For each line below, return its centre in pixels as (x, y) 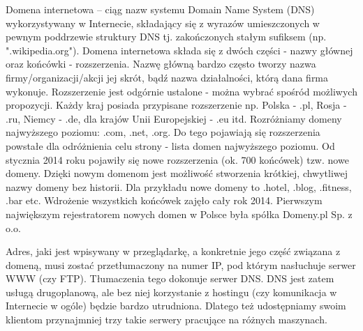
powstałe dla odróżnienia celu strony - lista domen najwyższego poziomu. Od (170, 145)
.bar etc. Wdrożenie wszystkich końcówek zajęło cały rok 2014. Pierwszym (164, 200)
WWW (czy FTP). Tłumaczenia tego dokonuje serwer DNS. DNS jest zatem (170, 278)
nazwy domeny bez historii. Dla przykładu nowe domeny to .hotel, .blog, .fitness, (179, 186)
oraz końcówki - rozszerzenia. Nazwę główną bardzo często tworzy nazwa (161, 64)
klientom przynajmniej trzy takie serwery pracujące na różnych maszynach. (166, 320)
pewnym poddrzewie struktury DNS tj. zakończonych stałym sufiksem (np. (166, 37)
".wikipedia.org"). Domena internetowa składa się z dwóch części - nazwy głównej (179, 50)
